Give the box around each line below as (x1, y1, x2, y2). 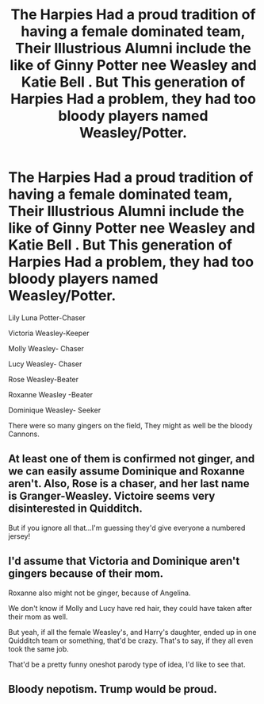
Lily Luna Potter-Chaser (8, 312, 86, 323)
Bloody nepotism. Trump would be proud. (8, 682, 218, 696)
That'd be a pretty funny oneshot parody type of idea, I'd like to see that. (8, 660, 246, 669)
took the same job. (8, 644, 69, 653)
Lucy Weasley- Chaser (8, 359, 82, 369)
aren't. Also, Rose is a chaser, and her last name (8, 477, 250, 490)
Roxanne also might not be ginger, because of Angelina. (8, 588, 191, 598)
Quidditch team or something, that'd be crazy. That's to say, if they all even (8, 636, 254, 645)
